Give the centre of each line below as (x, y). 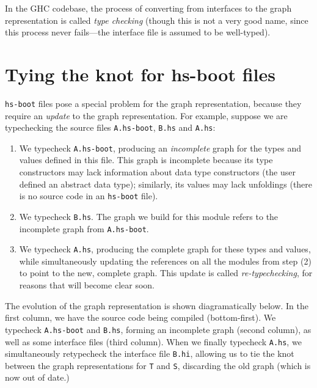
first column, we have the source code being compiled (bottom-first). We (140, 317)
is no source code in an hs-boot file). (89, 196)
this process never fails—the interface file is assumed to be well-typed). (138, 32)
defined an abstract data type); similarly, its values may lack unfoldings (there (166, 184)
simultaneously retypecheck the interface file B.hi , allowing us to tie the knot (150, 353)
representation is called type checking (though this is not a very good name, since (157, 20)
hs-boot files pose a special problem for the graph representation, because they (153, 103)
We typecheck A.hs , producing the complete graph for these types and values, (165, 249)
